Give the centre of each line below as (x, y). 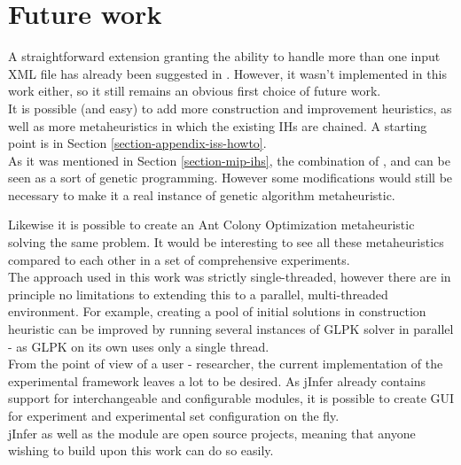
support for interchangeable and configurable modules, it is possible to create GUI (231, 398)
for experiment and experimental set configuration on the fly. (174, 415)
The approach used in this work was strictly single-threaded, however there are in (230, 277)
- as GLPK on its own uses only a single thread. (139, 346)
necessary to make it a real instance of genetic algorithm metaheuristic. (202, 194)
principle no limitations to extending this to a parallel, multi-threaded (198, 294)
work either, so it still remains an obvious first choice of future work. (195, 91)
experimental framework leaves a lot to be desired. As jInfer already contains (217, 380)
